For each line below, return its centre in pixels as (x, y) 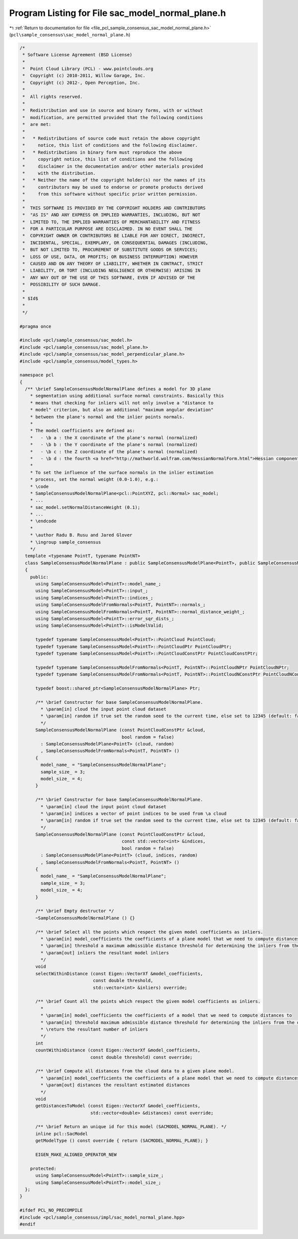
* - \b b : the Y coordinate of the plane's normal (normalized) (114, 445)
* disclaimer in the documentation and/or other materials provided (113, 166)
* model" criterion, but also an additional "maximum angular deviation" (122, 410)
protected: (43, 1168)
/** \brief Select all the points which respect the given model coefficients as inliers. (149, 932)
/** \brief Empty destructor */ (75, 911)
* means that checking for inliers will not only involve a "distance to (122, 403)
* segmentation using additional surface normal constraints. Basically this (127, 396)
